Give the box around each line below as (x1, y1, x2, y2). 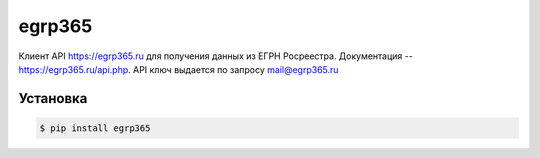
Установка (18, 90, 88, 107)
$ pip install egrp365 (39, 122, 151, 134)
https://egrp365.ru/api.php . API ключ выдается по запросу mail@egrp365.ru (18, 63, 339, 75)
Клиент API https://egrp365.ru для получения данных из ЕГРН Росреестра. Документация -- (18, 50, 414, 62)
